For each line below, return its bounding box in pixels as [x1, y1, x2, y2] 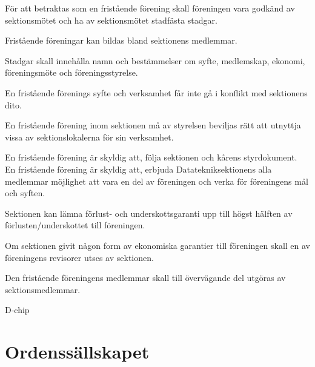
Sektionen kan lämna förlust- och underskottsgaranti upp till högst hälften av [5, 207, 293, 219]
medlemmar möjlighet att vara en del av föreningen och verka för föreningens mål [5, 174, 308, 187]
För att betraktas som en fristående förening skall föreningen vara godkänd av [5, 2, 295, 14]
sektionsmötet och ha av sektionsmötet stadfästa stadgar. [5, 13, 217, 26]
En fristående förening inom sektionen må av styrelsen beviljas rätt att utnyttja [5, 119, 301, 131]
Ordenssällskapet [5, 339, 150, 364]
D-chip [5, 303, 30, 316]
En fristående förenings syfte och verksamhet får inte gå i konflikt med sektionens [5, 86, 308, 99]
